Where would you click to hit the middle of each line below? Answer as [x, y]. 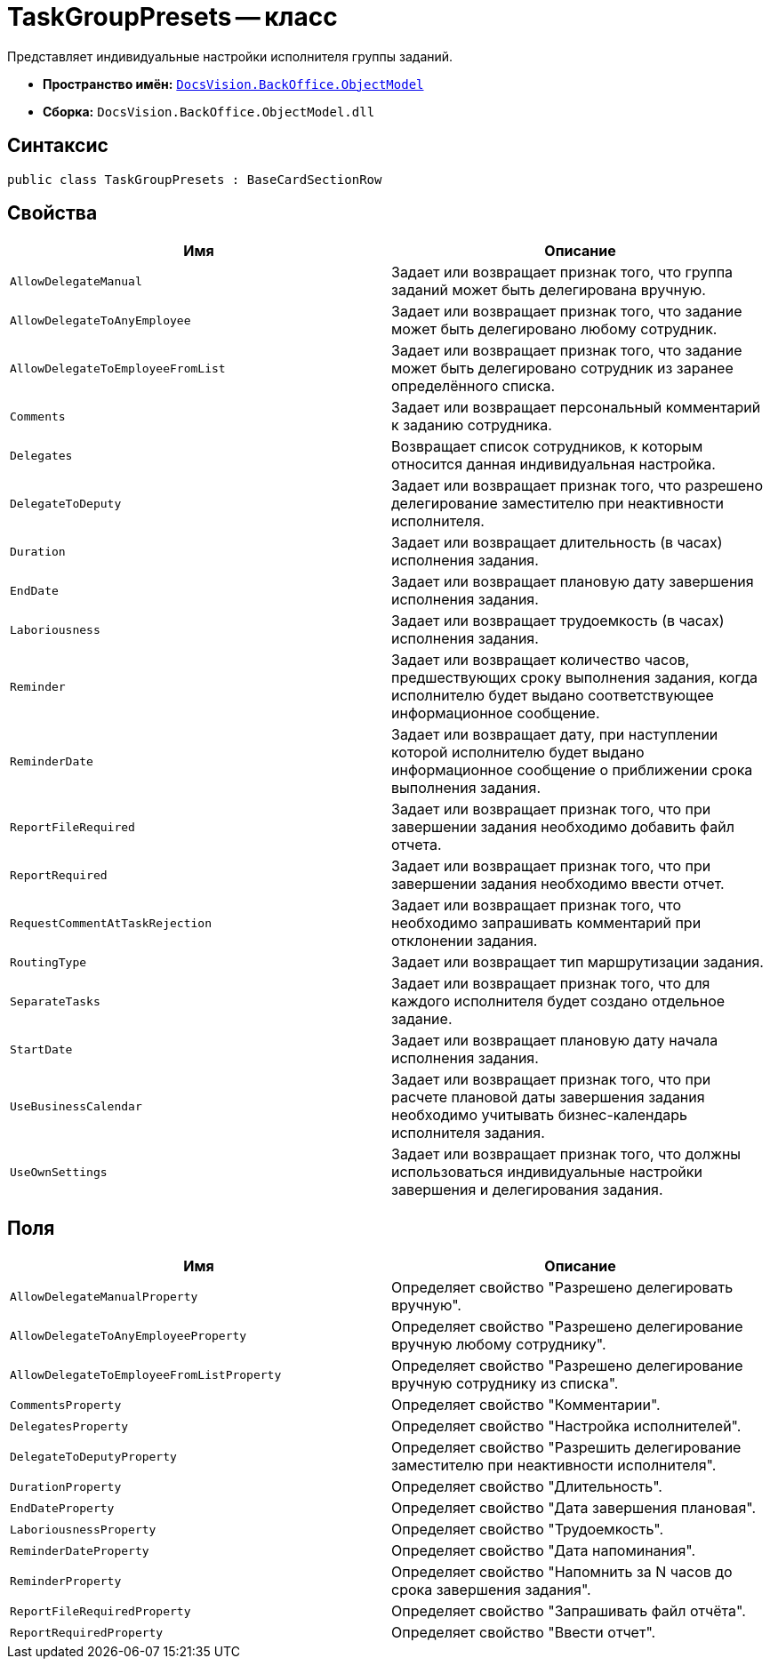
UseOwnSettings [59, 1172]
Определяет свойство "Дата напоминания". [544, 1551]
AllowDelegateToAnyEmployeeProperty [128, 1335]
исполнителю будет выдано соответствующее [553, 696]
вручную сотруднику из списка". [505, 1384]
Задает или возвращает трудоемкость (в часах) [558, 621]
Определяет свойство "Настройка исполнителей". [566, 1426]
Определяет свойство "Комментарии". [526, 1405]
